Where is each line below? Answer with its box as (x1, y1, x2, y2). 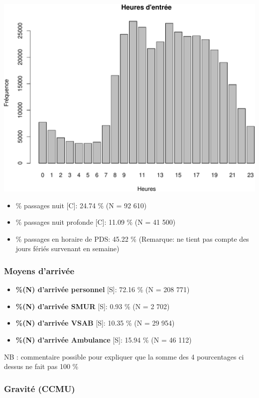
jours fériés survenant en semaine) (15, 243, 120, 254)
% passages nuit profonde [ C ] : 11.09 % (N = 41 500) (15, 217, 176, 227)
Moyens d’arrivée (4, 264, 75, 277)
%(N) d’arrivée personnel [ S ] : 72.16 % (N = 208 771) (15, 284, 190, 295)
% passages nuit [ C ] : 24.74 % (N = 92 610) (15, 200, 147, 210)
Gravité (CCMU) (4, 382, 75, 395)
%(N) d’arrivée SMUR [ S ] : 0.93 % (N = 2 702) (15, 301, 170, 311)
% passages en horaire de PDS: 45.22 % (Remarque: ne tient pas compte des (15, 233, 249, 244)
